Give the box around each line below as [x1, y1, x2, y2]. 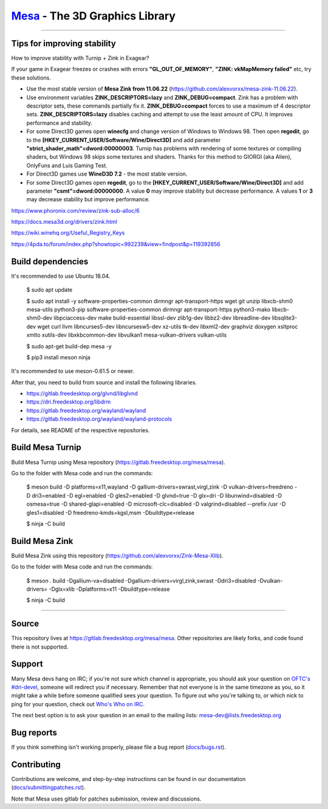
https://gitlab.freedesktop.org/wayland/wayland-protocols [26, 415, 173, 422]
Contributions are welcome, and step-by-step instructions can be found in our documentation [11, 775, 246, 782]
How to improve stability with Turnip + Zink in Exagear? [11, 55, 149, 62]
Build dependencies [11, 256, 89, 267]
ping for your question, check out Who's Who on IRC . [11, 700, 145, 707]
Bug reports [11, 727, 58, 738]
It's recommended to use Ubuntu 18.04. [11, 272, 111, 280]
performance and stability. [26, 119, 92, 126]
